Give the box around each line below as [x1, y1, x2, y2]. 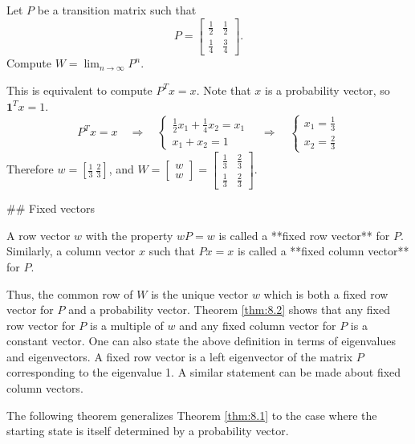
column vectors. [6, 380, 83, 397]
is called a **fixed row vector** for [218, 226, 390, 243]
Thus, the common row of [6, 285, 133, 302]
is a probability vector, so [265, 81, 390, 98]
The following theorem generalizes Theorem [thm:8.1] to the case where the [6, 406, 377, 423]
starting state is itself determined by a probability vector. [6, 422, 289, 439]
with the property [85, 226, 173, 243]
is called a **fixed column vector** [237, 242, 409, 259]
